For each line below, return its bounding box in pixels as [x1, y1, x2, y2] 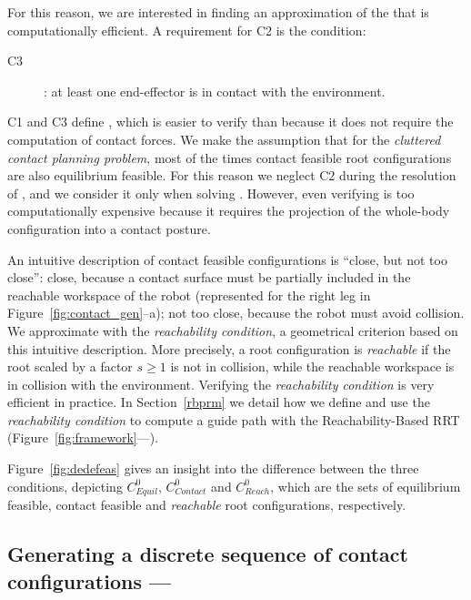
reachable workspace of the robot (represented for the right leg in [7, 285, 371, 304]
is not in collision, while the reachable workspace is [170, 357, 455, 376]
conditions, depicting [7, 476, 123, 495]
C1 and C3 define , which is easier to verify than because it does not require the [7, 112, 454, 131]
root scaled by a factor [7, 357, 133, 376]
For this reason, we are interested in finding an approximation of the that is [7, 3, 429, 21]
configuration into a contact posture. [7, 219, 211, 238]
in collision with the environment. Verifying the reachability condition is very [7, 374, 435, 393]
